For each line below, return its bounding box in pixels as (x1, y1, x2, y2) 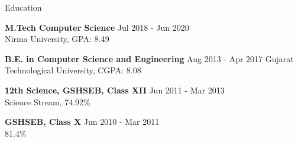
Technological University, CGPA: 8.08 (5, 64, 141, 76)
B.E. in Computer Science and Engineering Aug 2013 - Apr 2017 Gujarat (5, 52, 294, 64)
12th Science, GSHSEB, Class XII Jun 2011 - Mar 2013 (5, 83, 225, 96)
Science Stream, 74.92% (5, 95, 90, 108)
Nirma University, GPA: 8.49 (5, 33, 109, 45)
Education (5, 1, 42, 13)
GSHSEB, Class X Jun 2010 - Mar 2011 (5, 115, 160, 128)
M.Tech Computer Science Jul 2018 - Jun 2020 (5, 21, 189, 33)
